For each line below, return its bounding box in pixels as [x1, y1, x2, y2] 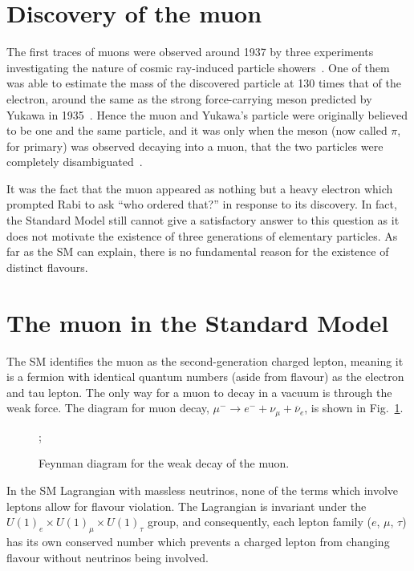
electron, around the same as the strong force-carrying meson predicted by [6, 90, 372, 107]
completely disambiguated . [6, 153, 143, 170]
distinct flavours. [6, 258, 88, 275]
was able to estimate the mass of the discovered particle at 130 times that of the [6, 75, 402, 91]
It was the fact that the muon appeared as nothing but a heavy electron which [6, 180, 393, 196]
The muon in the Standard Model [6, 306, 389, 338]
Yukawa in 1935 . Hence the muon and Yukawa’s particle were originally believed [6, 106, 408, 123]
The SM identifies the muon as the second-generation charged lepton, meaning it [6, 352, 404, 369]
